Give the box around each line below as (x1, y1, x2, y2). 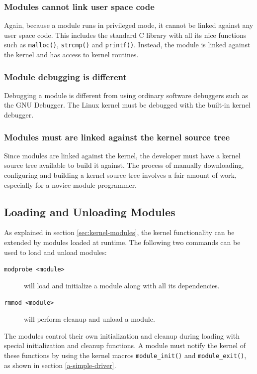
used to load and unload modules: (4, 247, 107, 257)
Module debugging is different (4, 70, 127, 83)
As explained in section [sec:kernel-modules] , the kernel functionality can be (4, 227, 235, 238)
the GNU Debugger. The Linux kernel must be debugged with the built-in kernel (4, 100, 251, 110)
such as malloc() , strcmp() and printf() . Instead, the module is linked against (4, 39, 251, 50)
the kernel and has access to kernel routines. (4, 49, 139, 60)
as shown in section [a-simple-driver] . (4, 360, 116, 370)
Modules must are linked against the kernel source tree (4, 130, 230, 143)
